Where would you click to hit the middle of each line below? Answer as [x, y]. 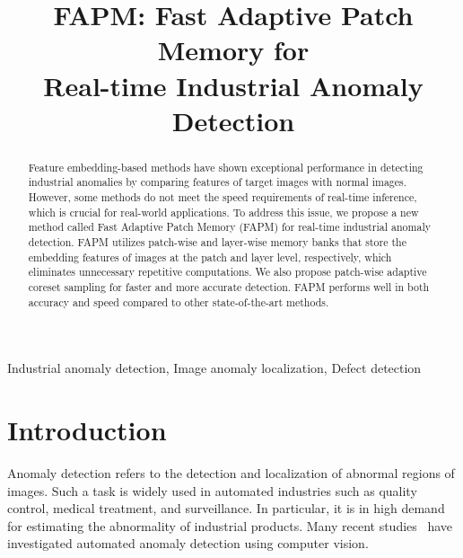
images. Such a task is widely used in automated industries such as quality [212, 490]
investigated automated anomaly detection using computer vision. [188, 543]
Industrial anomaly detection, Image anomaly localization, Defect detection [214, 368]
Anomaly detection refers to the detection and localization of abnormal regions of [231, 473]
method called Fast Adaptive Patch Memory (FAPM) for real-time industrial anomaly [229, 227]
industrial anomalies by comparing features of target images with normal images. [218, 182]
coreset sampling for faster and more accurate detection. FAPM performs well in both [229, 286]
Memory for [233, 50]
